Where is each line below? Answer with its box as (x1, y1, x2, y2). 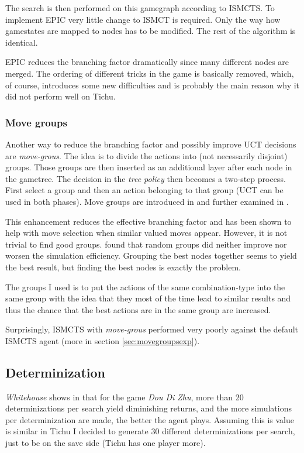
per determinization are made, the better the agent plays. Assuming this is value (5, 413, 295, 425)
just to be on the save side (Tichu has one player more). (5, 437, 206, 449)
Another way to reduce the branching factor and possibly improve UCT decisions (5, 138, 296, 150)
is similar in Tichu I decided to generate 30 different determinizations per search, (5, 425, 295, 437)
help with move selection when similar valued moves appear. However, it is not (5, 227, 288, 239)
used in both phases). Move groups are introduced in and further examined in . (5, 195, 289, 207)
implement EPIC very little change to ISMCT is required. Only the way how (5, 13, 281, 25)
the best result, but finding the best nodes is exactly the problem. (5, 260, 241, 273)
